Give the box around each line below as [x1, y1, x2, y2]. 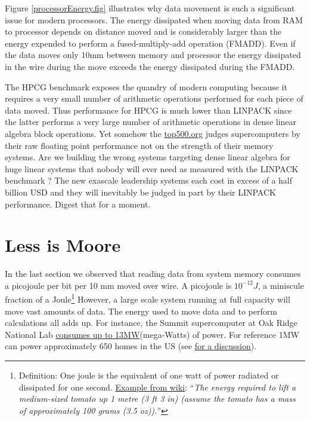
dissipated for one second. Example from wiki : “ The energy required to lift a [18, 380, 296, 393]
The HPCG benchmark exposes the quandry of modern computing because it [5, 80, 287, 93]
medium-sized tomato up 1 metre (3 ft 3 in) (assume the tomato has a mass [18, 392, 296, 405]
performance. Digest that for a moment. [5, 197, 151, 210]
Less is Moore [5, 233, 121, 257]
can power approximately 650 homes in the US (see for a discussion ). [5, 340, 257, 352]
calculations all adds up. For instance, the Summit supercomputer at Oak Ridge [5, 316, 297, 329]
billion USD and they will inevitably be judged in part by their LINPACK [5, 185, 276, 198]
